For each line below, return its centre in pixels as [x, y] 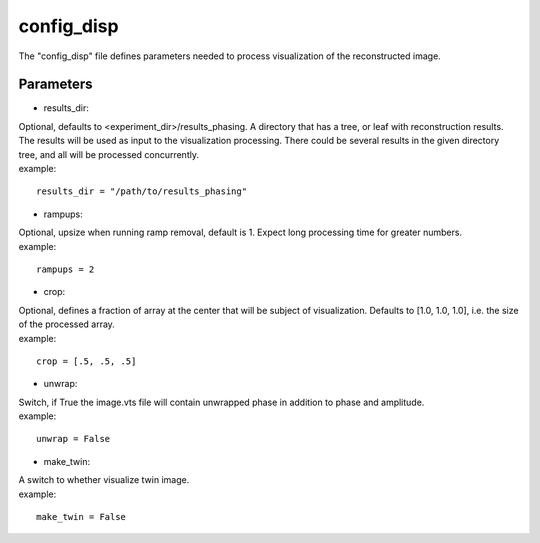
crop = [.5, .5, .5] [86, 361]
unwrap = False [73, 439]
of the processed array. [66, 324]
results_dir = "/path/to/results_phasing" [142, 191]
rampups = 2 [65, 269]
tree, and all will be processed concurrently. [109, 154]
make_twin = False [81, 517]
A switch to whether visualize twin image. [104, 480]
